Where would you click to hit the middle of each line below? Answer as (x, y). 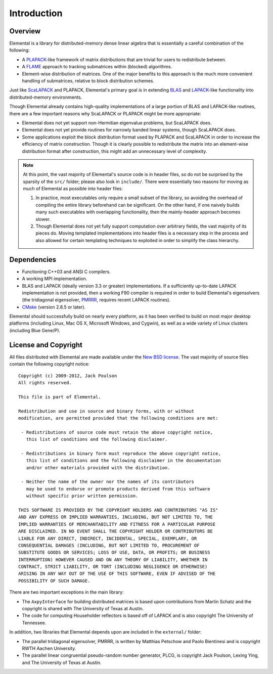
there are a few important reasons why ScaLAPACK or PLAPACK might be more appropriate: (105, 113)
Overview (25, 31)
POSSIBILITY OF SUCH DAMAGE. (54, 581)
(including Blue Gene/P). (35, 330)
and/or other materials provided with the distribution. (98, 467)
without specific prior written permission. (82, 496)
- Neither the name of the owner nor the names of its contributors (108, 482)
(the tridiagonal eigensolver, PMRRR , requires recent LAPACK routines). (96, 300)
